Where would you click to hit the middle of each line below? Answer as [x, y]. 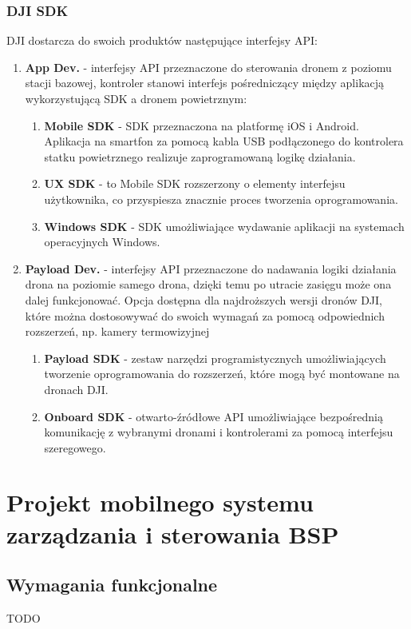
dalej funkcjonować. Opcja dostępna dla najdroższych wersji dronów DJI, [204, 299]
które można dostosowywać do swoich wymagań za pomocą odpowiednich [205, 315]
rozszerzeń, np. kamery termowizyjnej [117, 331]
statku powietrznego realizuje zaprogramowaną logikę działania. [200, 156]
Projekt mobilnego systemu [160, 502]
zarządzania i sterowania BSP [173, 533]
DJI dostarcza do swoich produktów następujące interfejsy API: [162, 40]
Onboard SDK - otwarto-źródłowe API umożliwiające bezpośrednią [213, 416]
